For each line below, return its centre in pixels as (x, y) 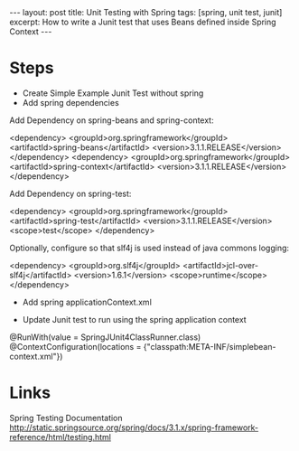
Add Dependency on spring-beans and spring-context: (112, 120)
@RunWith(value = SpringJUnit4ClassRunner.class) (105, 337)
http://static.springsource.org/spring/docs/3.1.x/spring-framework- (134, 428)
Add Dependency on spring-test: (70, 193)
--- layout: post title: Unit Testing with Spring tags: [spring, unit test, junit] (146, 12)
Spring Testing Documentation (66, 418)
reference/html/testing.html (60, 437)
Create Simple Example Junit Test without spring (113, 93)
